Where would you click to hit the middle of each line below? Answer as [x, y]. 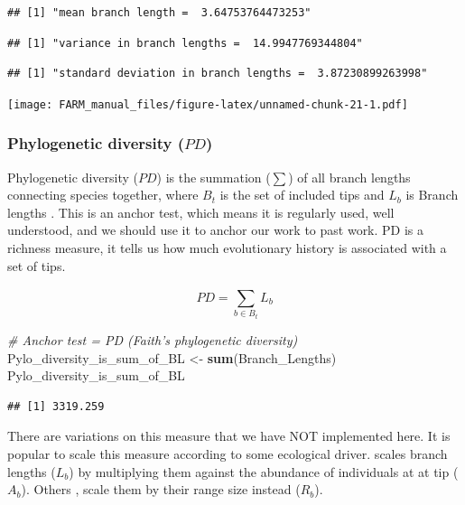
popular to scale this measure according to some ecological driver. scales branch [228, 453]
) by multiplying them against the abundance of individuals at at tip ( [264, 471]
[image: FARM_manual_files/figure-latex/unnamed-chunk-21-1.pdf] [208, 104]
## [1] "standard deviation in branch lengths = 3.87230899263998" [218, 74]
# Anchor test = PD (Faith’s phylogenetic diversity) [153, 339]
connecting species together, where [103, 195]
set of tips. [37, 265]
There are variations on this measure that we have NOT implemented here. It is [229, 436]
